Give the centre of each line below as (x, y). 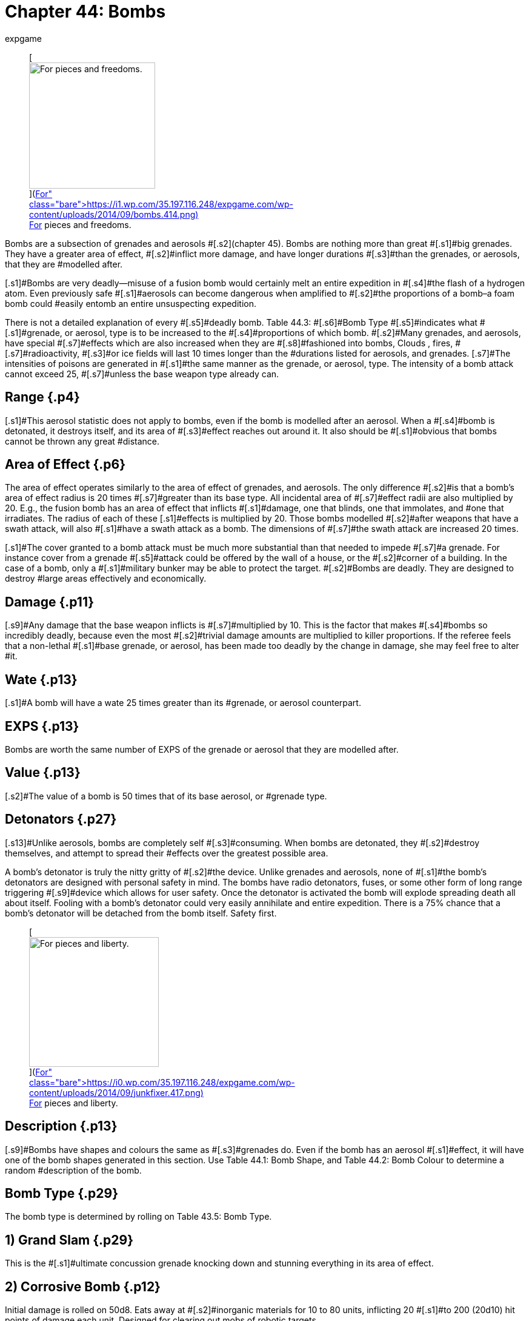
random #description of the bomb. (73, 1170)
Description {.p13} (61, 1126)
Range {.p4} (42, 397)
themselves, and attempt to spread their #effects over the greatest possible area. (167, 853)
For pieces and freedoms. (80, 224)
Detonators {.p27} (61, 819)
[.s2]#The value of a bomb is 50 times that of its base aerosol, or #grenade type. (166, 796)
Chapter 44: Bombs (85, 12)
